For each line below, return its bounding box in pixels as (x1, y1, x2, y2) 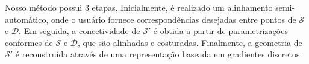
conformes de (5, 36, 53, 48)
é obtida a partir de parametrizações (153, 25, 288, 37)
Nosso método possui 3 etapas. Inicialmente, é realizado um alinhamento (5, 1, 273, 13)
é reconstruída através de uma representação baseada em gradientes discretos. (15, 48, 302, 60)
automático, (5, 13, 49, 25)
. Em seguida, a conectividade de (19, 25, 140, 37)
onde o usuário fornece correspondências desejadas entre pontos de (51, 13, 296, 25)
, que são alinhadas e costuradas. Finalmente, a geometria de (78, 36, 302, 48)
